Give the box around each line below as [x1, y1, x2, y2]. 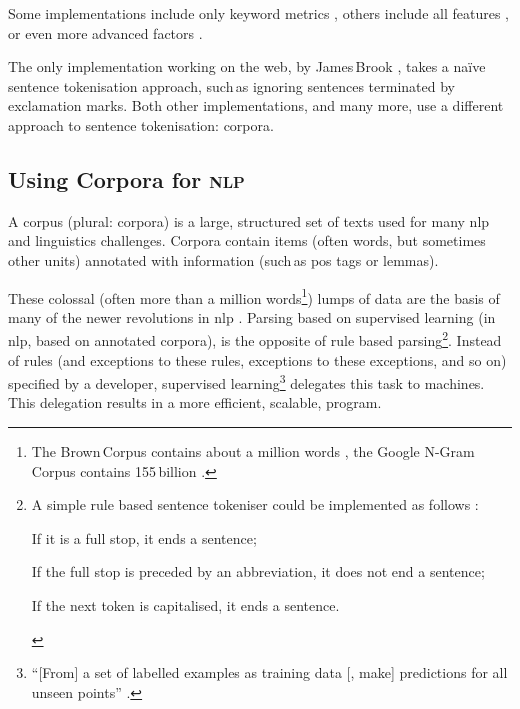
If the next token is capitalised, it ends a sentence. [31, 595, 340, 616]
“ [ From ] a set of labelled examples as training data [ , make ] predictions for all [31, 662, 508, 683]
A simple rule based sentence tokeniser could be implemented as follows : [31, 494, 479, 515]
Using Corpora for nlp [8, 163, 245, 194]
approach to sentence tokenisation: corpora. [8, 114, 274, 135]
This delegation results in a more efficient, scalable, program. [8, 392, 382, 413]
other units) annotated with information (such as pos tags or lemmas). [8, 249, 439, 270]
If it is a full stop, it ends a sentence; [31, 527, 257, 548]
